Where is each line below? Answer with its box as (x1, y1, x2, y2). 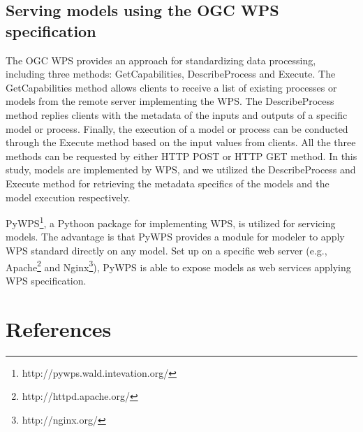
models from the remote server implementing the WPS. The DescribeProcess (6, 94, 334, 108)
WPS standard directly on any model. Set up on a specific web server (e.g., (6, 243, 327, 257)
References (6, 314, 112, 343)
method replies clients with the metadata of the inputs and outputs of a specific (6, 107, 348, 122)
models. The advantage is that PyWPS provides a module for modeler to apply (6, 229, 345, 244)
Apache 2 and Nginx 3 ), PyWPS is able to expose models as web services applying (6, 257, 351, 274)
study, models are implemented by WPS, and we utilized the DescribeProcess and (6, 162, 356, 177)
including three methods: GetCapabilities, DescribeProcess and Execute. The (6, 66, 336, 81)
